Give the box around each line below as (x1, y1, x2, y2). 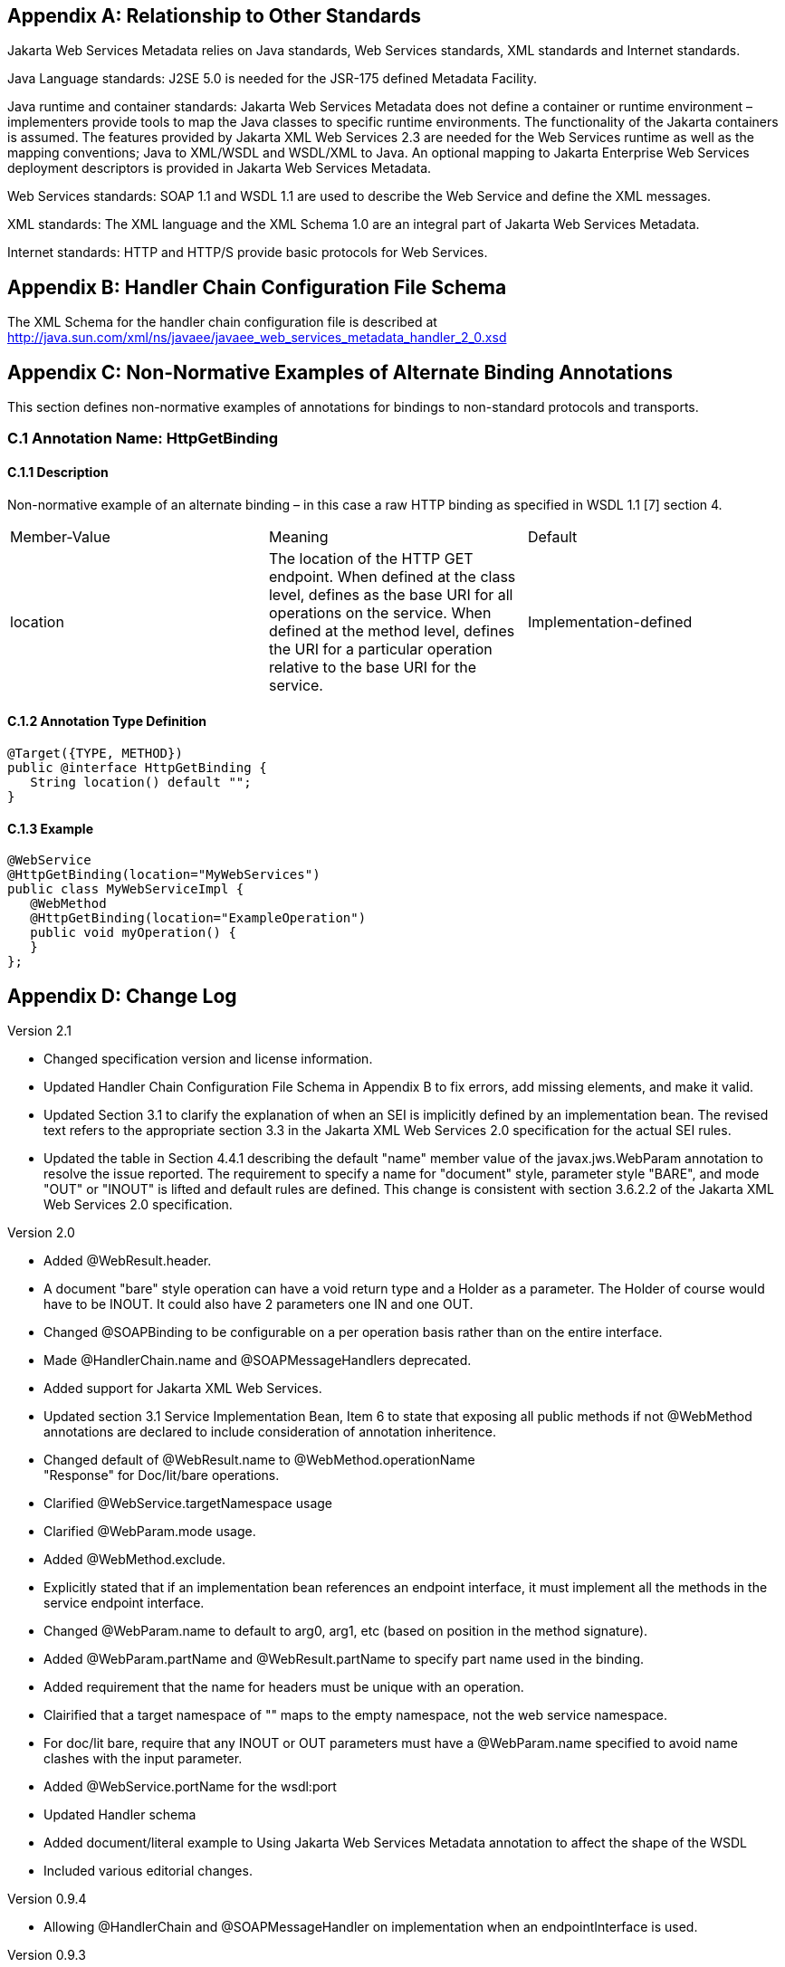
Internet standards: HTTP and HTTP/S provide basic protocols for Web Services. (7, 244, 488, 261)
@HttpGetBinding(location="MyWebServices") (7, 867, 321, 883)
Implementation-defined (527, 612, 693, 631)
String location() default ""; (30, 774, 252, 789)
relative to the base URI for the (268, 657, 477, 676)
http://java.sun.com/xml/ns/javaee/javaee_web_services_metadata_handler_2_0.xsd (7, 329, 507, 346)
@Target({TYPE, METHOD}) (7, 745, 183, 760)
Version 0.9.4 (7, 1890, 87, 1906)
